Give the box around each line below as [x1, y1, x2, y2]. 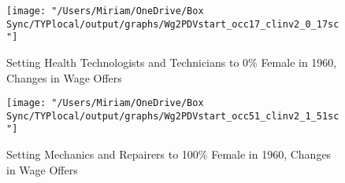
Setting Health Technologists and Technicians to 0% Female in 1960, [6, 53, 337, 70]
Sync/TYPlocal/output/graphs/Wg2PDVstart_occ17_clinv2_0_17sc [6, 18, 339, 30]
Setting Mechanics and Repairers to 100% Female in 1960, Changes [6, 146, 332, 163]
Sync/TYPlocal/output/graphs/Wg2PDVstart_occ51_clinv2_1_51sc [6, 110, 339, 122]
